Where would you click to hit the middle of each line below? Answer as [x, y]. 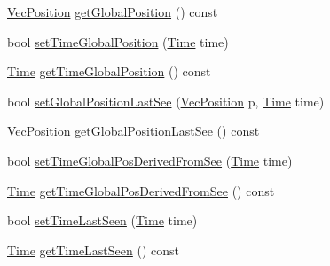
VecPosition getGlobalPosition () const [113, 12]
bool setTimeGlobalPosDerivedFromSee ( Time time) [150, 160]
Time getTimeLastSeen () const [94, 250]
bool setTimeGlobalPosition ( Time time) [118, 41]
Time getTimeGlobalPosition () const [109, 71]
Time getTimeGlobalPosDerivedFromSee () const [141, 190]
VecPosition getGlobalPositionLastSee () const [134, 131]
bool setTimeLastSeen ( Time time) [102, 220]
